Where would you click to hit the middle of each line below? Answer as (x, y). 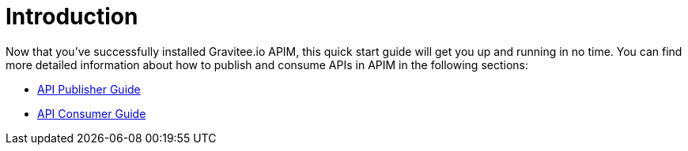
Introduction (72, 17)
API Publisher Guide (89, 89)
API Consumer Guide (92, 113)
